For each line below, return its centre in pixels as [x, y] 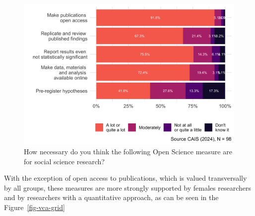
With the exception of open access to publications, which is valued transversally [126, 178]
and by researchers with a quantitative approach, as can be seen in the [111, 197]
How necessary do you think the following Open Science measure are [128, 151]
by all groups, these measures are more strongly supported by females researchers [127, 187]
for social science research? [64, 161]
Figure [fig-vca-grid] [34, 207]
